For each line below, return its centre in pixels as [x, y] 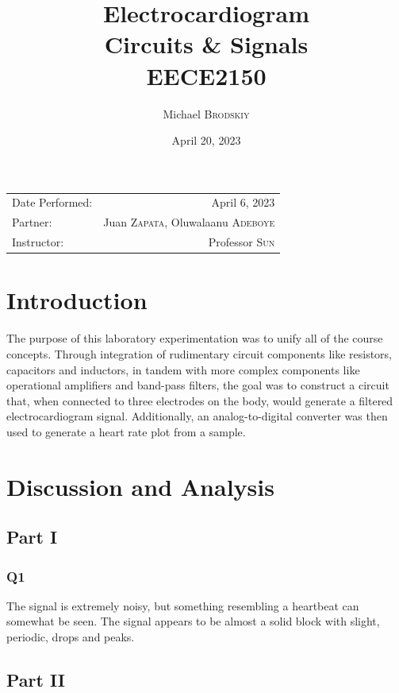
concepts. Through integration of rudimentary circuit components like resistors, [199, 353]
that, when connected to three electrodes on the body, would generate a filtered [200, 400]
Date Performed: [52, 202]
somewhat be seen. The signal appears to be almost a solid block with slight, [193, 621]
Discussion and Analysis [140, 486]
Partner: [32, 222]
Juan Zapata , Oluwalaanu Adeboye [189, 222]
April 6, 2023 [243, 202]
